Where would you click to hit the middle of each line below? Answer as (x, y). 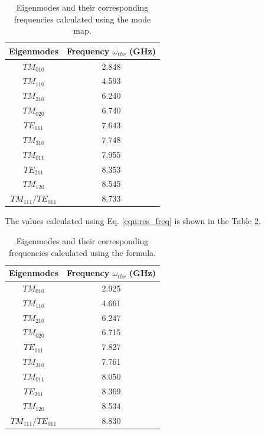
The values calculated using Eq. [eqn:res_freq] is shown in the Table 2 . (133, 221)
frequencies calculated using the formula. (82, 252)
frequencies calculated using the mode (82, 19)
